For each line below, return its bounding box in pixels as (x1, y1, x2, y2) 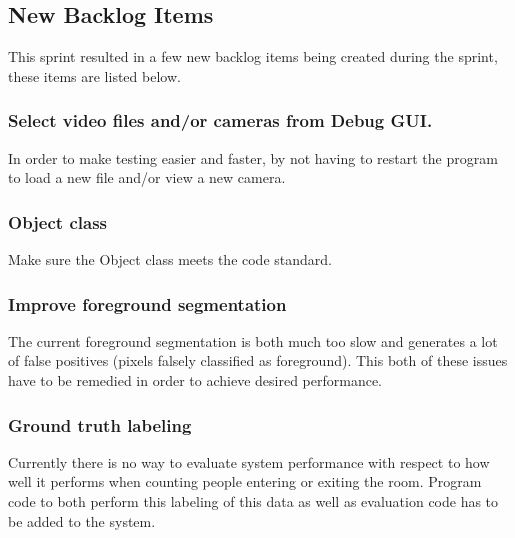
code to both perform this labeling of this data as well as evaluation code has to (8, 491, 499, 512)
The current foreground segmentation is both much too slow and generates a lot (8, 330, 498, 351)
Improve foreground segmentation (8, 291, 287, 316)
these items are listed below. (8, 65, 181, 86)
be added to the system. (8, 510, 156, 531)
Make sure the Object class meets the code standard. (8, 249, 332, 270)
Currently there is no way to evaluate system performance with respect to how (8, 451, 490, 472)
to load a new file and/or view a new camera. (8, 167, 286, 188)
